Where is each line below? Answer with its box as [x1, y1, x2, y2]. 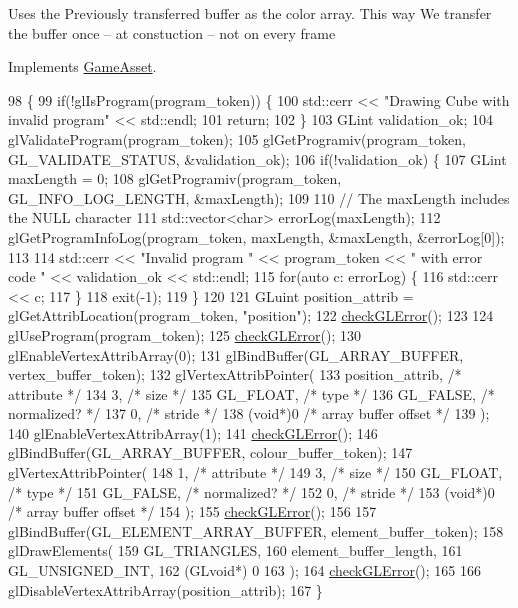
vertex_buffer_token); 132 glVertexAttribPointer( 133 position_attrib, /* [8, 364, 462, 385]
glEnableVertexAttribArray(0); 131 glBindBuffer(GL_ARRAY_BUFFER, [8, 344, 464, 365]
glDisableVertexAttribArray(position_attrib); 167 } [8, 579, 323, 600]
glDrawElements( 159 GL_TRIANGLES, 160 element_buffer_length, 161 [8, 540, 463, 561]
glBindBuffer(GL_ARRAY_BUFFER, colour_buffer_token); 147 [8, 442, 413, 463]
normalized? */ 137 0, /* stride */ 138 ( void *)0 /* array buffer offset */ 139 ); [8, 403, 490, 424]
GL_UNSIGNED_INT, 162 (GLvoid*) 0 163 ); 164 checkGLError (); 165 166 [8, 560, 482, 581]
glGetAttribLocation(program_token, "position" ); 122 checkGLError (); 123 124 [8, 305, 494, 326]
